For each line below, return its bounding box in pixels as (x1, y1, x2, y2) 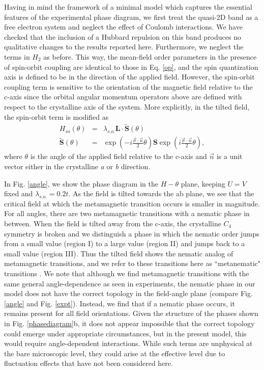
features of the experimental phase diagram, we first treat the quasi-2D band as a (4, 11, 258, 22)
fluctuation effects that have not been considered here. (4, 358, 173, 368)
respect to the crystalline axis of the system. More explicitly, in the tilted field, (4, 101, 250, 112)
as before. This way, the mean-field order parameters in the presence (43, 51, 257, 62)
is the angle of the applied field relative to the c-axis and (30, 151, 207, 162)
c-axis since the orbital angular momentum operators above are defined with (4, 91, 242, 102)
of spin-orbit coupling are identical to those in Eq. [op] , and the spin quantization (4, 61, 258, 72)
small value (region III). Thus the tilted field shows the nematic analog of (4, 248, 233, 258)
